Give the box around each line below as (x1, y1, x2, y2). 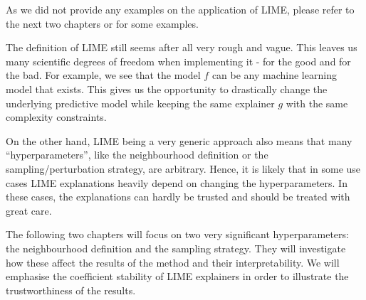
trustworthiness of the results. (6, 282, 136, 297)
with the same (286, 95, 348, 110)
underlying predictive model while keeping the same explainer (6, 95, 275, 110)
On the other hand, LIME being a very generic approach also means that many (6, 133, 352, 148)
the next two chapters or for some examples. (6, 16, 199, 31)
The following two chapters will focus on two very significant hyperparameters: (6, 227, 349, 242)
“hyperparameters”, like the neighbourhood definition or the (6, 147, 268, 162)
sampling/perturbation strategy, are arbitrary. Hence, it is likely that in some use (6, 161, 361, 176)
